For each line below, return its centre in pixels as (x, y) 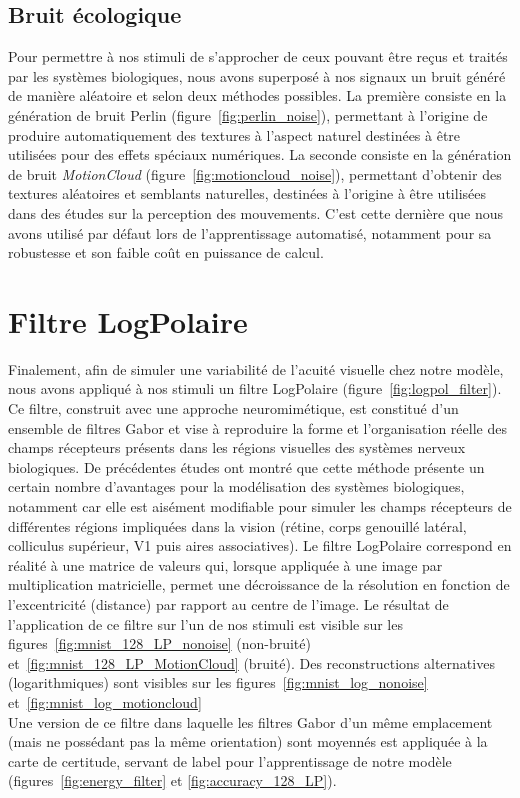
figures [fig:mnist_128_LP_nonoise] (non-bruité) (159, 643)
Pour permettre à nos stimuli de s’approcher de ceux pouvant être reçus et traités (258, 56)
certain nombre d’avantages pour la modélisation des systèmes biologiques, (236, 486)
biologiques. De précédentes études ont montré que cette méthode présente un (246, 466)
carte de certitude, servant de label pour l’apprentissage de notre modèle (230, 760)
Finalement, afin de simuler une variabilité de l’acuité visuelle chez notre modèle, (256, 368)
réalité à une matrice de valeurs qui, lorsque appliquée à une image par (225, 564)
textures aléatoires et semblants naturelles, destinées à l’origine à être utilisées (247, 193)
